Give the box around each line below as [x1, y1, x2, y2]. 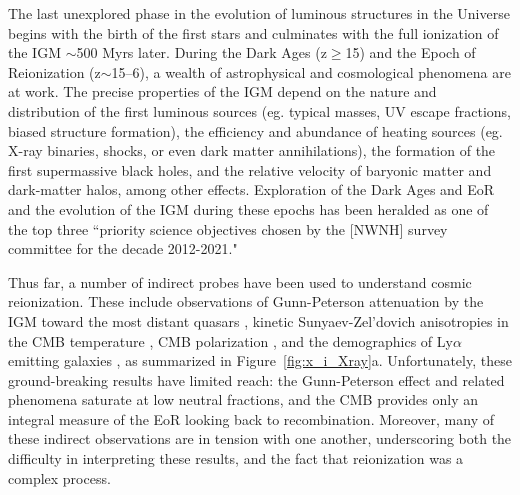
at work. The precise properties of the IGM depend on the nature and [8, 81, 437, 102]
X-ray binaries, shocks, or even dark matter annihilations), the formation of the [8, 140, 496, 161]
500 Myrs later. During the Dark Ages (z [76, 42, 327, 63]
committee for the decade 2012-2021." [8, 238, 238, 259]
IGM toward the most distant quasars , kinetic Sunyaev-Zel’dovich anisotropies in [8, 310, 509, 331]
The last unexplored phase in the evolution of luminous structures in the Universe [8, 3, 510, 23]
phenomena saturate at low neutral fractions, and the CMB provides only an [8, 389, 478, 410]
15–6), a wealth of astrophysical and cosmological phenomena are [111, 61, 511, 82]
